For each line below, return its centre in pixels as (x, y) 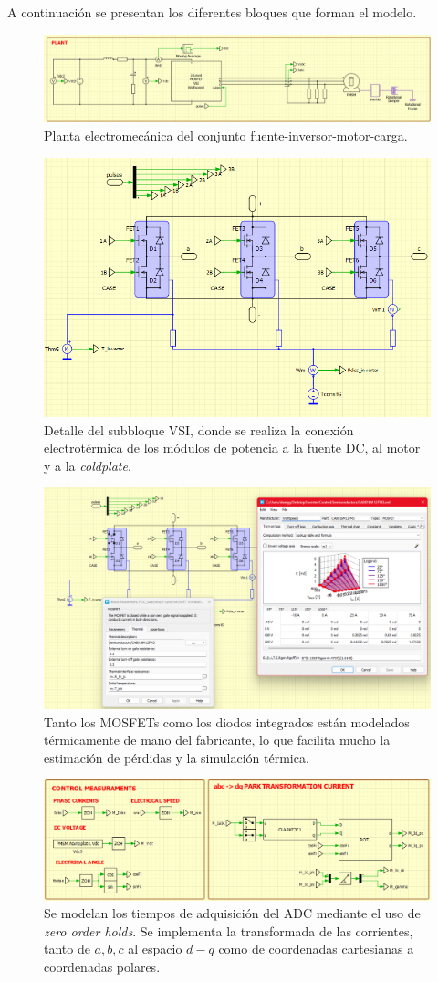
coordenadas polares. (102, 966)
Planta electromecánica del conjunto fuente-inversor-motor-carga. (226, 136)
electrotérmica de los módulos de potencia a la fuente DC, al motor (232, 448)
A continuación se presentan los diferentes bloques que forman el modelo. (212, 12)
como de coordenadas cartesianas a (316, 949)
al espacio (155, 949)
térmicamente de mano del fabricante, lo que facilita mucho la (217, 740)
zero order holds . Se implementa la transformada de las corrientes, (229, 930)
